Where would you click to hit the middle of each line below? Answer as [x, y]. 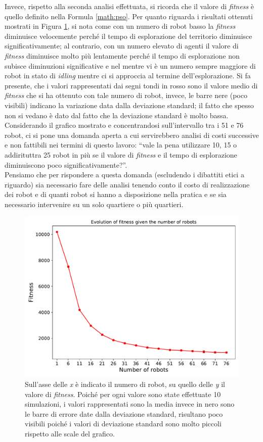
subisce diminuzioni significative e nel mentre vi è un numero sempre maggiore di [130, 65]
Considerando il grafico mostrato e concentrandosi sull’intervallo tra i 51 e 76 [124, 125]
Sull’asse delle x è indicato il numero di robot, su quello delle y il [125, 384]
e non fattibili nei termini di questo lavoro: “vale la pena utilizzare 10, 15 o [121, 145]
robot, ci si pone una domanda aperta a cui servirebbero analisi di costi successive [132, 135]
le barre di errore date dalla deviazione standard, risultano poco [124, 413]
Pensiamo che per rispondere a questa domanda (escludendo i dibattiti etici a [124, 175]
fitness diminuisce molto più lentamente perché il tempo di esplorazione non [122, 55]
